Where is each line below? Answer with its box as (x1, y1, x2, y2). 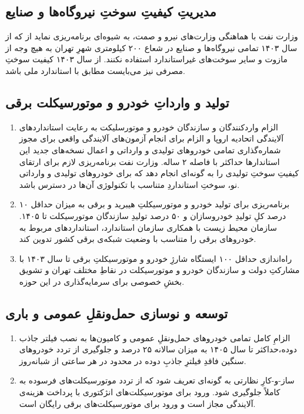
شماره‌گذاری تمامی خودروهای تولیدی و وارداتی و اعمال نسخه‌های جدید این (19, 143, 281, 156)
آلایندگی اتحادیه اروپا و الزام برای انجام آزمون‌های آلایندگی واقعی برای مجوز (19, 132, 284, 144)
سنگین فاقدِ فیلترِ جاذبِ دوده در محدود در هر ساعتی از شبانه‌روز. (19, 354, 246, 366)
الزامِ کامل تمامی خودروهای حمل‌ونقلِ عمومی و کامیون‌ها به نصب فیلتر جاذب (19, 331, 290, 344)
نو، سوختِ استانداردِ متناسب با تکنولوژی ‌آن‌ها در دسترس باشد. (19, 178, 240, 190)
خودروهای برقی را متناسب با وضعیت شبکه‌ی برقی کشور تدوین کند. (19, 233, 256, 245)
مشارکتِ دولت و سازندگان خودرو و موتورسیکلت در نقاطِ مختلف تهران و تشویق (19, 264, 300, 276)
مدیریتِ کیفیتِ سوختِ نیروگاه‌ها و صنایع (5, 2, 216, 21)
